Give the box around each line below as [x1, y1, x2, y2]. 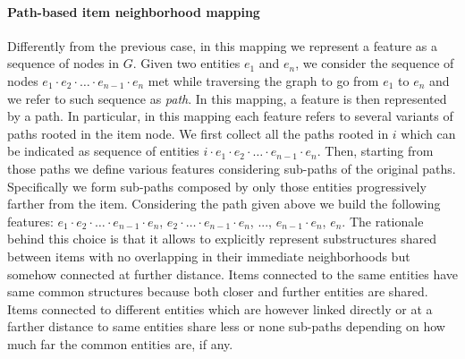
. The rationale [342, 211, 424, 230]
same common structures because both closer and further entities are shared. [7, 282, 428, 301]
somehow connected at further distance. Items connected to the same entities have [7, 264, 458, 283]
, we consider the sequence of [295, 54, 454, 73]
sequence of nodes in [7, 54, 119, 73]
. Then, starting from [317, 141, 434, 160]
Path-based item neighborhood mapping [7, 2, 260, 21]
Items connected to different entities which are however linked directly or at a [7, 299, 433, 318]
